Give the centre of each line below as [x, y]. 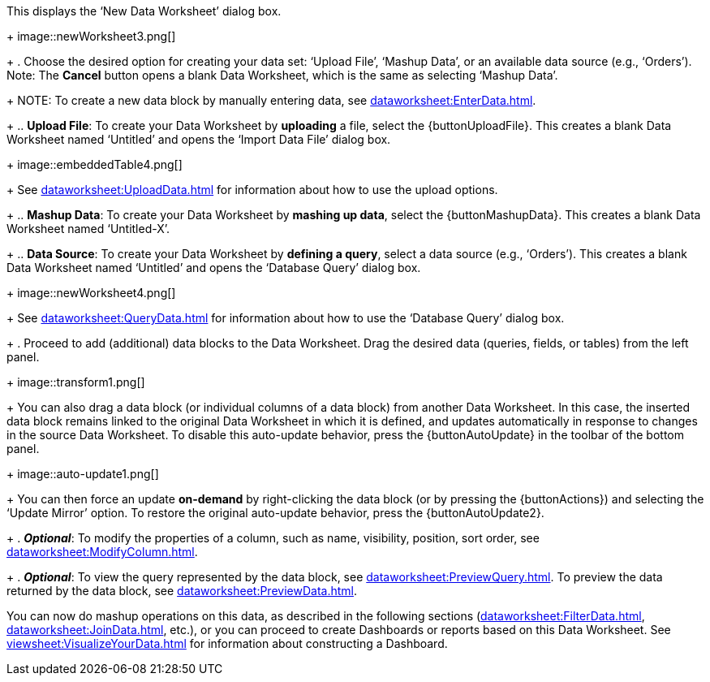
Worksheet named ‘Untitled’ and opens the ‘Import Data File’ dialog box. [199, 139]
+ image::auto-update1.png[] [83, 474]
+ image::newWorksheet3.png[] [91, 36]
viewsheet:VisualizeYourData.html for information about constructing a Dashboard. [227, 643]
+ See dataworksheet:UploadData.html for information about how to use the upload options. [252, 190]
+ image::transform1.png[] [76, 382]
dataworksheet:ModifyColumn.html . [102, 552]
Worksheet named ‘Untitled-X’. [88, 229]
